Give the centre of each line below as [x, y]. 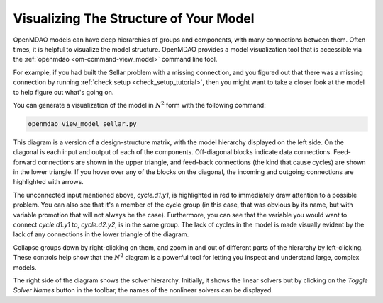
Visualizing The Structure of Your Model [134, 18]
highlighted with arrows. [49, 182]
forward [25, 162]
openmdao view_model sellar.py [83, 124]
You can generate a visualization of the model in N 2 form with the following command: [139, 104]
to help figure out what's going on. [63, 92]
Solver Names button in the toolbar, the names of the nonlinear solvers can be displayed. [143, 290]
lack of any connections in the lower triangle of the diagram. [101, 234]
